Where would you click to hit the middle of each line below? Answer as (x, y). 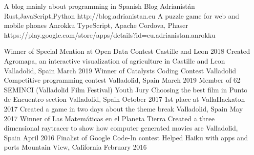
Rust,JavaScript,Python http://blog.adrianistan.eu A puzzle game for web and (122, 15)
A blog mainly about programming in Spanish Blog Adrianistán (99, 6)
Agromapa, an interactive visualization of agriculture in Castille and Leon (115, 60)
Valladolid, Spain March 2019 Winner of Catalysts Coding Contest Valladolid (120, 70)
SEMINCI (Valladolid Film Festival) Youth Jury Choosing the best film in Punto (126, 89)
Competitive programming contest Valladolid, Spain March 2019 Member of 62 (122, 80)
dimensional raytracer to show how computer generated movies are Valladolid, (121, 128)
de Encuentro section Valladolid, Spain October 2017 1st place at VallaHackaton (125, 99)
